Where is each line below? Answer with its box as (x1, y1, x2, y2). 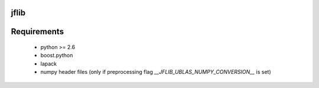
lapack (40, 60, 57, 67)
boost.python (40, 52, 73, 59)
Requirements (11, 27, 64, 37)
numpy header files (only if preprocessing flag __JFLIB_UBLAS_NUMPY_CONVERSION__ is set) (40, 69, 271, 76)
